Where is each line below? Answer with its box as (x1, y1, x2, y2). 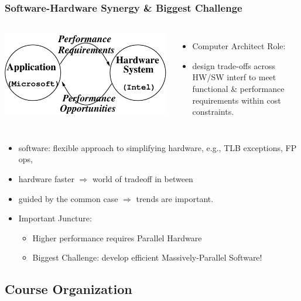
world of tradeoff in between (92, 172, 193, 184)
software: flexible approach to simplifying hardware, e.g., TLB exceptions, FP (18, 141, 297, 153)
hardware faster (18, 172, 74, 184)
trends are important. (136, 192, 214, 204)
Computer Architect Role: (192, 40, 286, 52)
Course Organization (5, 280, 132, 298)
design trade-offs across (192, 59, 276, 71)
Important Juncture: (18, 212, 92, 224)
